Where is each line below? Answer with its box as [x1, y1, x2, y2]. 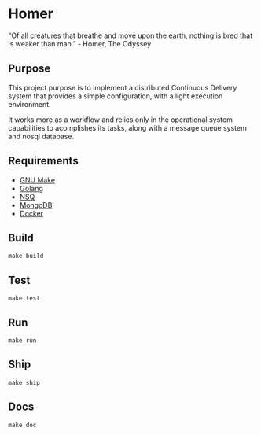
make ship [8, 378, 41, 386]
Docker [19, 208, 44, 218]
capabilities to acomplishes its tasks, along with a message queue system [8, 123, 248, 132]
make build [8, 253, 44, 260]
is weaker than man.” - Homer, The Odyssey [8, 39, 152, 48]
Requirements [8, 154, 79, 168]
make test [8, 294, 41, 303]
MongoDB [19, 200, 53, 209]
